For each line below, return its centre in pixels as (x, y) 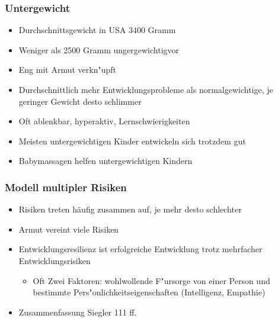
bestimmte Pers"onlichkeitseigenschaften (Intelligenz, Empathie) (149, 292)
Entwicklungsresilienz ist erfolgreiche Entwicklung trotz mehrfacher (140, 249)
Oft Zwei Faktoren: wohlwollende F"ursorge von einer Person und (151, 280)
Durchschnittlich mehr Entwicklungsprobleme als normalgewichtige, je (146, 89)
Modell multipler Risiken (66, 187)
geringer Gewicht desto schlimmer (80, 101)
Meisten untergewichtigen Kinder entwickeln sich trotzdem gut (132, 141)
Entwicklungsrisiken (55, 260)
